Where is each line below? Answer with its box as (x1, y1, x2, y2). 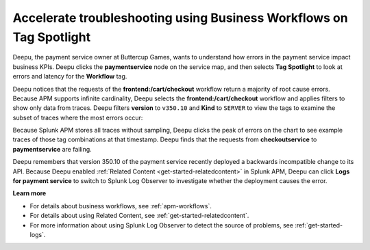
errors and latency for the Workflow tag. (12, 72, 127, 81)
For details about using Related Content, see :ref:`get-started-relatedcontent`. (29, 212, 249, 220)
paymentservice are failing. (12, 145, 92, 153)
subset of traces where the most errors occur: (12, 113, 143, 122)
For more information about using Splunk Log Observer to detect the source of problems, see (29, 221, 294, 229)
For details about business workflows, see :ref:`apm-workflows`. (29, 202, 212, 210)
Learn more (12, 189, 47, 197)
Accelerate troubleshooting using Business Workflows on (12, 10, 349, 25)
